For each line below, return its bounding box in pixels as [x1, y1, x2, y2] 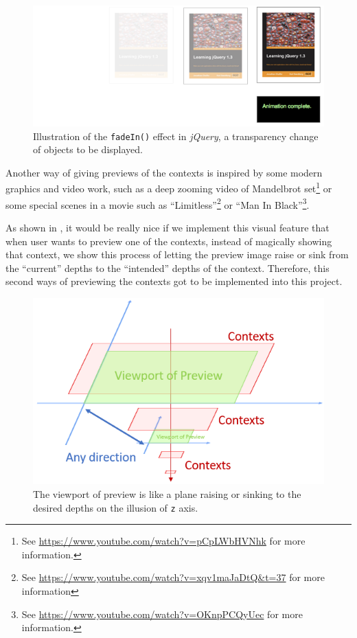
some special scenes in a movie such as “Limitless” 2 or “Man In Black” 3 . [5, 195, 310, 212]
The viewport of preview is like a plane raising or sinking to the [33, 487, 301, 501]
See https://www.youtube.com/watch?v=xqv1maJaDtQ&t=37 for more [21, 570, 325, 584]
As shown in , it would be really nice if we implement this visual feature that [5, 220, 330, 234]
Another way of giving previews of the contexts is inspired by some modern [5, 165, 323, 179]
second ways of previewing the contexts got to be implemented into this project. [5, 274, 343, 288]
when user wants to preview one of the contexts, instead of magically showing [5, 233, 332, 248]
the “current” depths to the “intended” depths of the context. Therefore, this [5, 260, 330, 275]
